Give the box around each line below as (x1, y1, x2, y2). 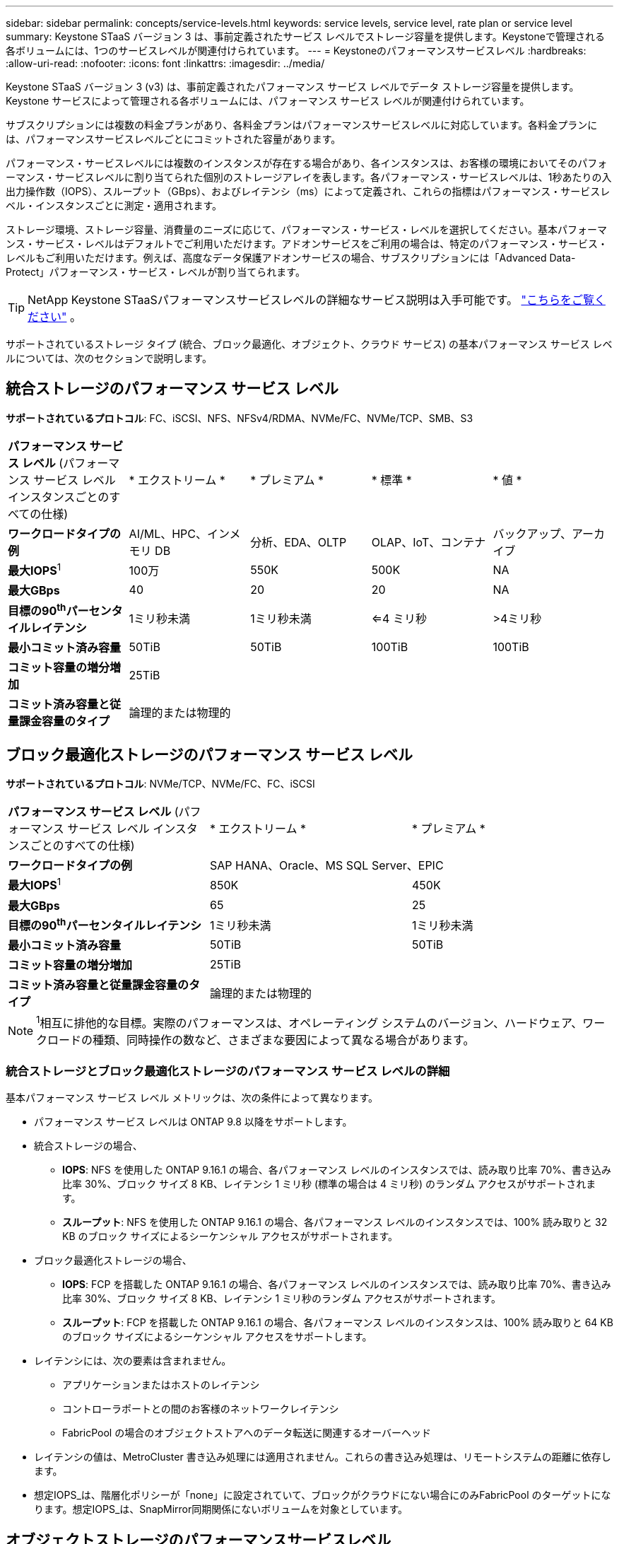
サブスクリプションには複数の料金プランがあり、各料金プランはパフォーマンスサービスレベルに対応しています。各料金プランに (6, 119, 598, 131)
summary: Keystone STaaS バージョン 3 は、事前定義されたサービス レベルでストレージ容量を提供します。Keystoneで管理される (6, 30, 605, 42)
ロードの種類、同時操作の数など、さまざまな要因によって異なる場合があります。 (47, 1033, 475, 1048)
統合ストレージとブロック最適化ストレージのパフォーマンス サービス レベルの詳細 (6, 1063, 450, 1078)
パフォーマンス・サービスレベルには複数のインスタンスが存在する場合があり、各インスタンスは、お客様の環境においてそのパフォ (6, 157, 608, 169)
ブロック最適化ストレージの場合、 (34, 1254, 192, 1267)
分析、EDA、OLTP (250, 534, 347, 549)
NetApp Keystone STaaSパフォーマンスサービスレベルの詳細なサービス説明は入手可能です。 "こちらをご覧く (28, 293, 606, 307)
